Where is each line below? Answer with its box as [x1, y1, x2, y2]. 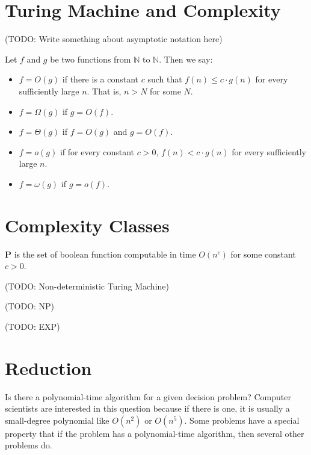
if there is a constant [62, 73, 139, 85]
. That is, [87, 84, 122, 97]
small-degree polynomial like [5, 413, 109, 426]
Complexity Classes [5, 212, 170, 237]
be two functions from [50, 52, 131, 65]
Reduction [5, 355, 92, 380]
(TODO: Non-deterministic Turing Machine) [5, 279, 169, 292]
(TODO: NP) [5, 300, 55, 312]
